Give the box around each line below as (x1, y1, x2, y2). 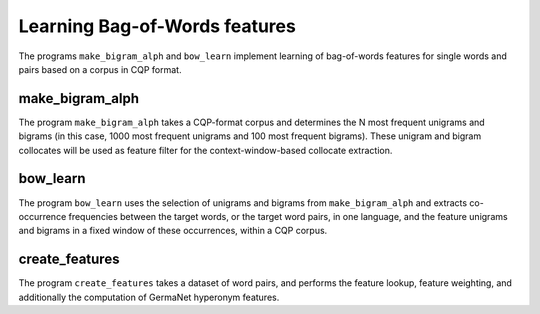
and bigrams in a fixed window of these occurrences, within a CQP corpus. (18, 225, 328, 237)
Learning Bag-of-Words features (18, 15, 297, 37)
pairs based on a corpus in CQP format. (18, 63, 182, 75)
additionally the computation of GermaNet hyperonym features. (18, 291, 280, 303)
